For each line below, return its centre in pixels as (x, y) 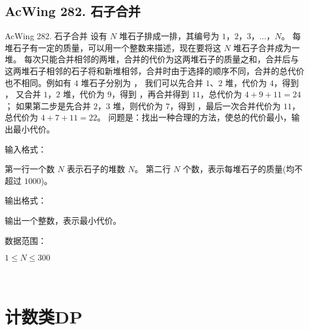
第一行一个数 (30, 169)
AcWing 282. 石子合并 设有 (56, 36)
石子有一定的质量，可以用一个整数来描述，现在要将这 (117, 47)
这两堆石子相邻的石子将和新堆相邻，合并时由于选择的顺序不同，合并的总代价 (154, 70)
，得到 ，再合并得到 (150, 94)
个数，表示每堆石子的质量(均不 (243, 169)
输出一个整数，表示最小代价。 (63, 220)
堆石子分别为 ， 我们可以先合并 (142, 82)
